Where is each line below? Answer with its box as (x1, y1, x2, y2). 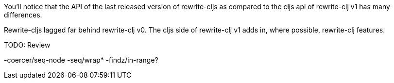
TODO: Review (4, 41, 51, 49)
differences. (4, 11, 42, 19)
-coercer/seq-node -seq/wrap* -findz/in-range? (4, 56, 158, 64)
